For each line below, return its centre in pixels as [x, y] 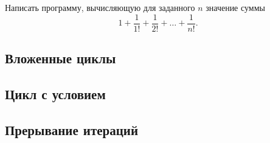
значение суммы [235, 7]
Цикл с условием [55, 93]
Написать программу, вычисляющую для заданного [100, 7]
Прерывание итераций [72, 129]
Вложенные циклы [61, 58]
